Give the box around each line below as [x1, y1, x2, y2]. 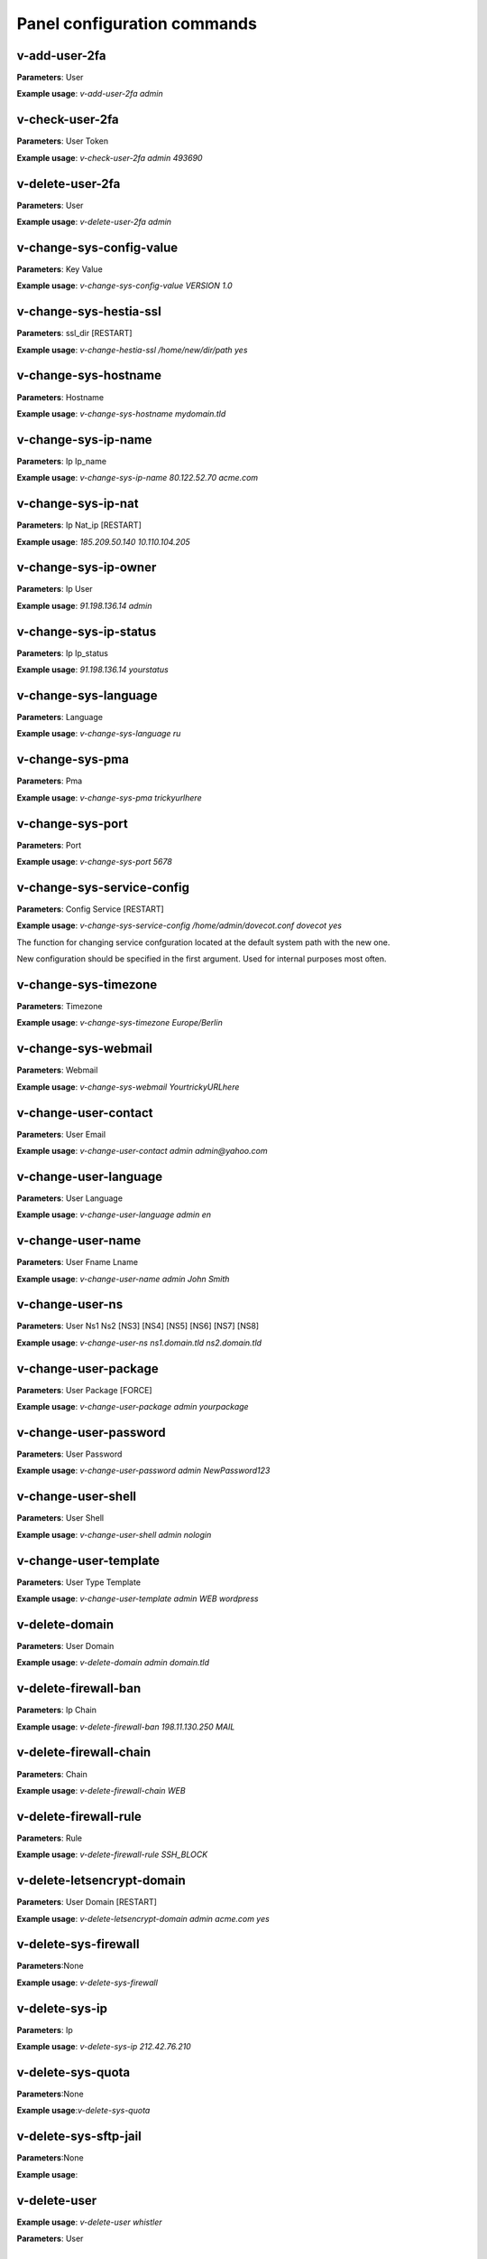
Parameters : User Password [16, 1448, 123, 1459]
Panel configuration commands [16, 14, 257, 33]
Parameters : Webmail [16, 1064, 98, 1075]
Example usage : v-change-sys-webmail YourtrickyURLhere [16, 1081, 240, 1092]
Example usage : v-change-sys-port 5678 [16, 857, 173, 867]
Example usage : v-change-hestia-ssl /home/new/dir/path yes [16, 344, 248, 355]
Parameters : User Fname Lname [16, 1257, 139, 1268]
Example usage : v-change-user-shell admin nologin [16, 1529, 212, 1540]
